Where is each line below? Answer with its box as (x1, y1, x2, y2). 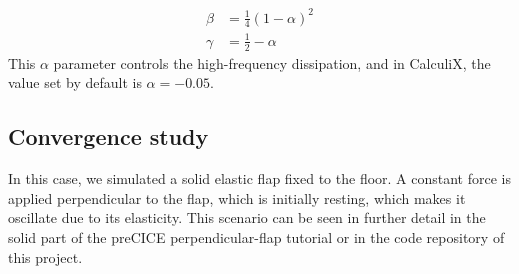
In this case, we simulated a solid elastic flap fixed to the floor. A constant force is (8, 168, 512, 189)
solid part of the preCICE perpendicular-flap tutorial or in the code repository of (8, 226, 505, 247)
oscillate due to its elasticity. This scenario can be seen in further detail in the (8, 207, 486, 228)
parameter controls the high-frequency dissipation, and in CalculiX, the (53, 52, 491, 73)
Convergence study (8, 121, 209, 152)
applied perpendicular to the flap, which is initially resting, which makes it (8, 187, 466, 208)
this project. (8, 246, 83, 267)
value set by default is (8, 72, 142, 93)
